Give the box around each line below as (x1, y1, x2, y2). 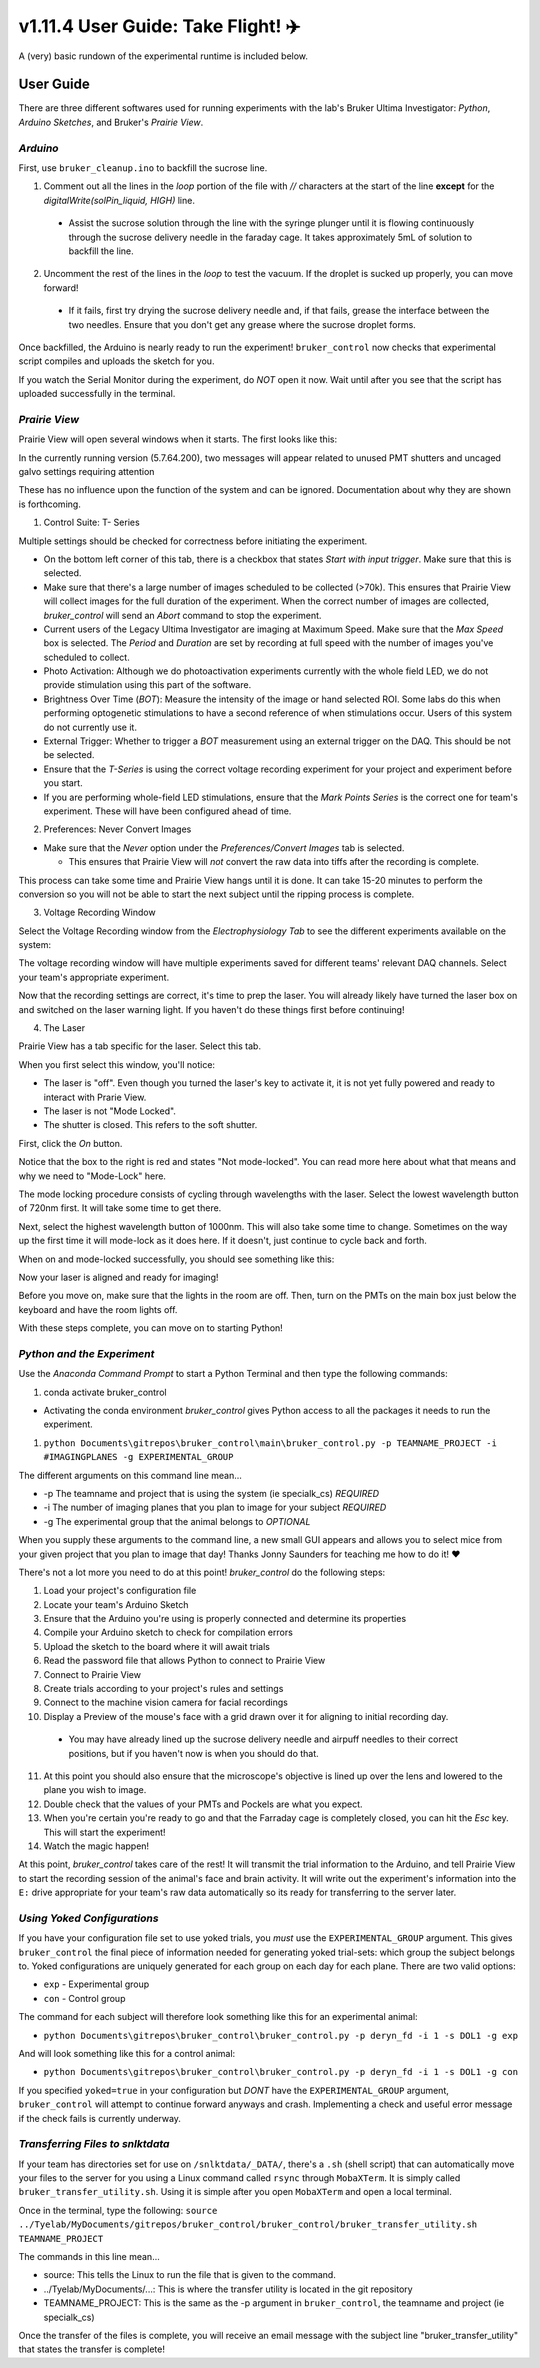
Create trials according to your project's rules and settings (43, 1683, 284, 1695)
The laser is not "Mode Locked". (43, 1105, 177, 1117)
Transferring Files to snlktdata (18, 2137, 170, 2151)
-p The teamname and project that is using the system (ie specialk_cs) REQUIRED (43, 1487, 380, 1499)
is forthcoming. (18, 498, 82, 510)
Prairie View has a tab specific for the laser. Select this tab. (18, 1040, 262, 1052)
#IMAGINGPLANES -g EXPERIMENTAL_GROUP (43, 1451, 234, 1463)
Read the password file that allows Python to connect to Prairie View (43, 1655, 326, 1667)
